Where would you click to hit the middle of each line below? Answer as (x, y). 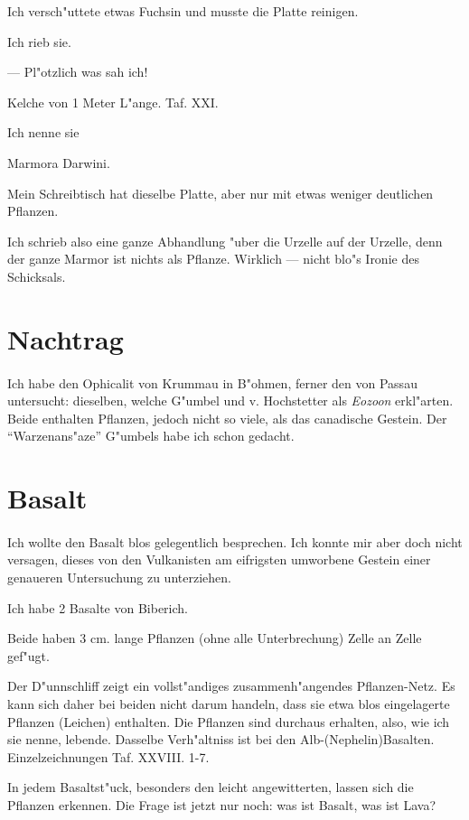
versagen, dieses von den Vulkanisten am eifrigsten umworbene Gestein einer (219, 559)
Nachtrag (66, 338)
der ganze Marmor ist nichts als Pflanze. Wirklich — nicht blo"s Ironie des (213, 259)
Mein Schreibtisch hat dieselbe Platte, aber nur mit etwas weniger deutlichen (220, 193)
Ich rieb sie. (39, 41)
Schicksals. (37, 276)
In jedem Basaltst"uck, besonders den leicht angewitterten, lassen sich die (211, 787)
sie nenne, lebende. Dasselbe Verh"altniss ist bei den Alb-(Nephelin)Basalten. (221, 739)
